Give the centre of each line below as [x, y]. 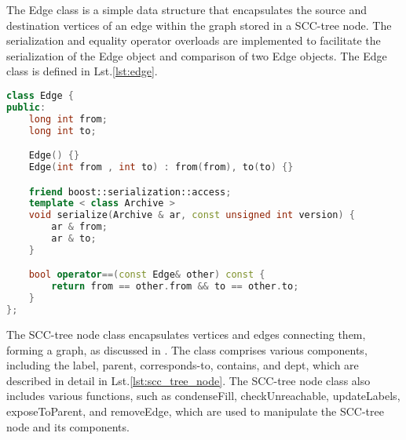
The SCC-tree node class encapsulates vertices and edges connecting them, [186, 334]
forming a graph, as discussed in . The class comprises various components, [187, 349]
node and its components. [68, 426]
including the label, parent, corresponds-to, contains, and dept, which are [183, 365]
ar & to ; [74, 239]
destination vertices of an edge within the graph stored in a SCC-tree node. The [199, 25]
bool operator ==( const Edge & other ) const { [147, 275]
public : [26, 107]
